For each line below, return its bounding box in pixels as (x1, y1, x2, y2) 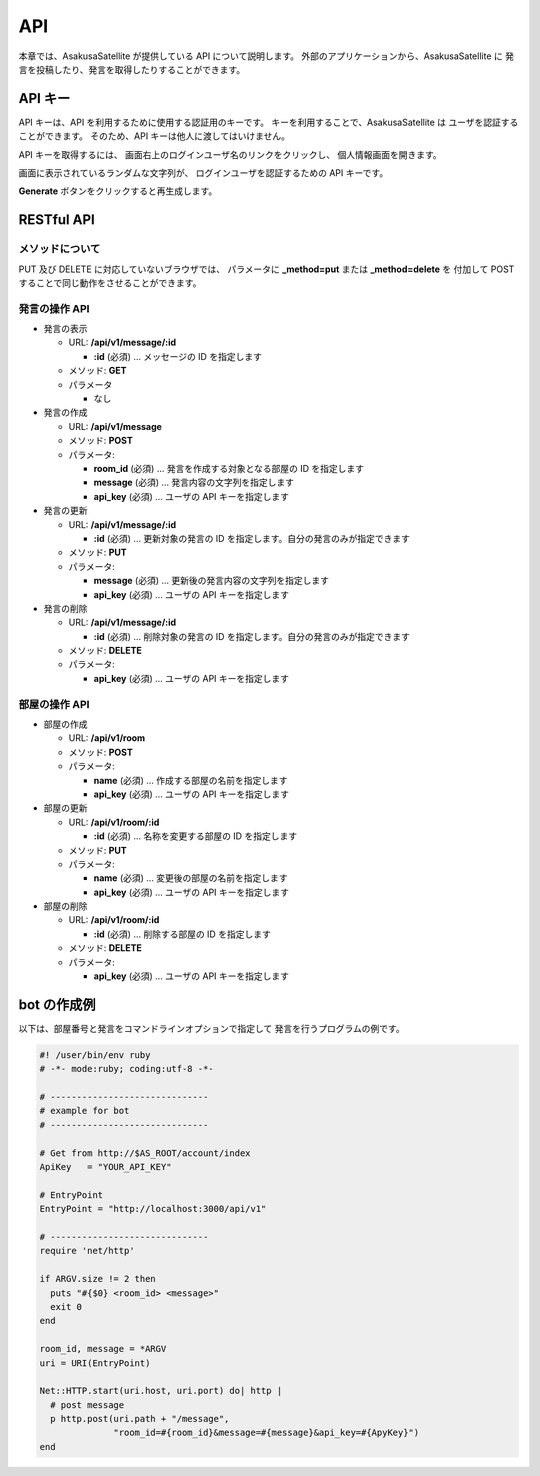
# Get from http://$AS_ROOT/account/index (39, 1147, 251, 1159)
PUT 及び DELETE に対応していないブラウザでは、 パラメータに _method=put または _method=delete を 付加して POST (18, 263, 515, 275)
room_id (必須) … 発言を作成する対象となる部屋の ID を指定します (93, 463, 365, 474)
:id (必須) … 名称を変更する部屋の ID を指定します (93, 830, 298, 842)
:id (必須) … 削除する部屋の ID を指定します (93, 928, 272, 940)
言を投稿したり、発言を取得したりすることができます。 (18, 63, 246, 75)
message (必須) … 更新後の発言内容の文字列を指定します (93, 575, 330, 587)
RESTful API (18, 211, 95, 229)
